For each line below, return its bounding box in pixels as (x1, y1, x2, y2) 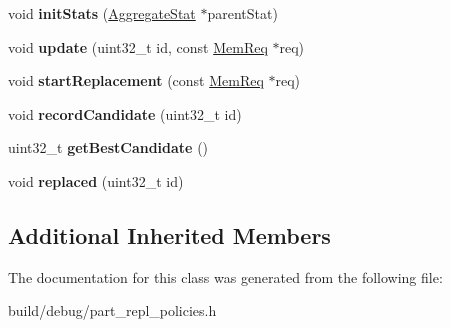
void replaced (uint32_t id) (8, 170, 184, 191)
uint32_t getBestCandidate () (8, 137, 209, 158)
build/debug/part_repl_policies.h (8, 300, 217, 321)
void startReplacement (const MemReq (8, 70, 264, 91)
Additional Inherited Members (8, 219, 331, 250)
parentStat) (207, 3, 278, 23)
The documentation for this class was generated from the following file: (8, 266, 443, 287)
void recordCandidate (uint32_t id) (8, 103, 242, 124)
